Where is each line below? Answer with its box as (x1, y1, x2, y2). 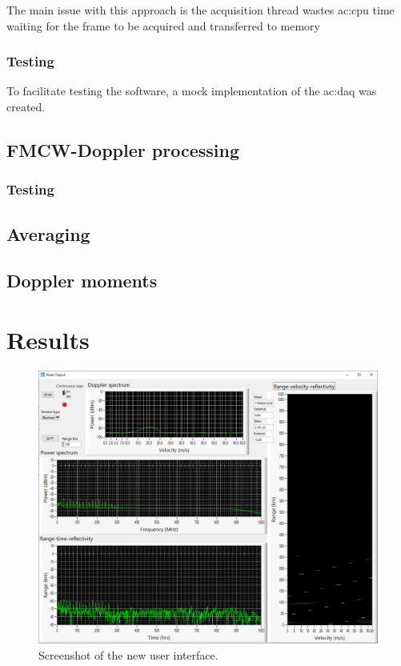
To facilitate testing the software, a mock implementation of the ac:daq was (6, 82, 377, 99)
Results (6, 323, 90, 355)
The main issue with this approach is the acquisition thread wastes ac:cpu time (6, 2, 395, 18)
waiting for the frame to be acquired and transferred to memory (6, 17, 320, 34)
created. (6, 98, 46, 114)
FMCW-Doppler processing (6, 137, 239, 162)
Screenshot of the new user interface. (38, 646, 219, 663)
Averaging (6, 221, 90, 246)
